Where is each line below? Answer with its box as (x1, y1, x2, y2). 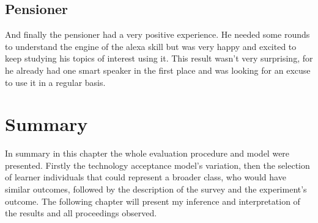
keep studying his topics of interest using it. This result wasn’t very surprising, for (5, 52, 313, 65)
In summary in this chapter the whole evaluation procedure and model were (5, 147, 290, 160)
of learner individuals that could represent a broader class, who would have (5, 171, 286, 183)
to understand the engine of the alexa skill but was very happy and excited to (5, 40, 297, 52)
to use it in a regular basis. (5, 76, 106, 88)
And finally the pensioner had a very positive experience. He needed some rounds (5, 28, 310, 41)
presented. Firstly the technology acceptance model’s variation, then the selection (5, 158, 310, 171)
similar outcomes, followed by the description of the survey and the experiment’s (5, 183, 307, 196)
